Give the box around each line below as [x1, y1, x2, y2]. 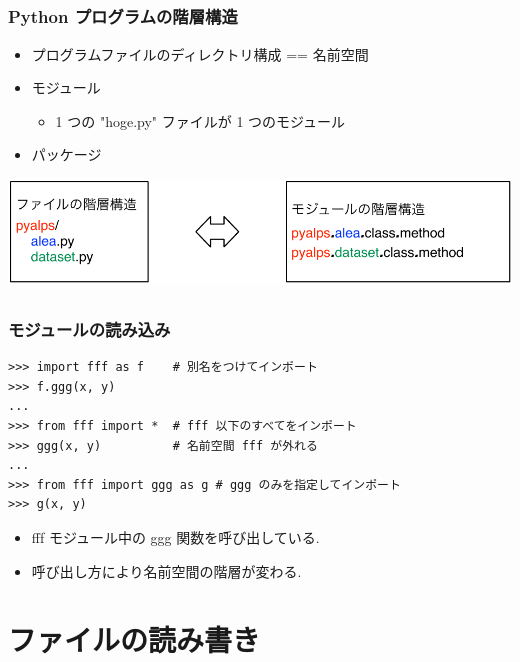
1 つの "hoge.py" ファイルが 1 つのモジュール [55, 110, 346, 131]
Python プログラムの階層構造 [8, 4, 238, 29]
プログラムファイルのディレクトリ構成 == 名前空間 [31, 43, 369, 64]
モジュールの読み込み [8, 316, 171, 341]
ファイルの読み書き [8, 619, 261, 660]
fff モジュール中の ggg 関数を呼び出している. [31, 527, 320, 547]
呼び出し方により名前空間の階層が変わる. [31, 560, 302, 581]
